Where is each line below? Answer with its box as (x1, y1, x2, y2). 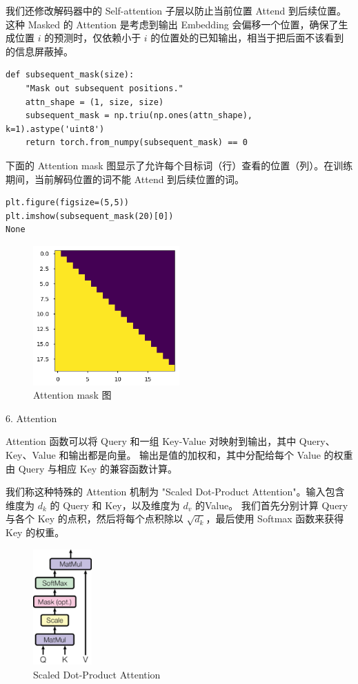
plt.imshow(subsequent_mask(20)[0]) (6, 211, 174, 221)
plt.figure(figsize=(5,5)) (6, 198, 129, 208)
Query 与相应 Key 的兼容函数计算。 (18, 461, 177, 475)
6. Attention (6, 410, 57, 425)
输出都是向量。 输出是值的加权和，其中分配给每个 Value (68, 448, 321, 462)
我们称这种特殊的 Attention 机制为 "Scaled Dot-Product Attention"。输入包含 (6, 484, 345, 499)
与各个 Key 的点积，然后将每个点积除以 (6, 511, 183, 526)
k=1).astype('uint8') (6, 124, 105, 134)
